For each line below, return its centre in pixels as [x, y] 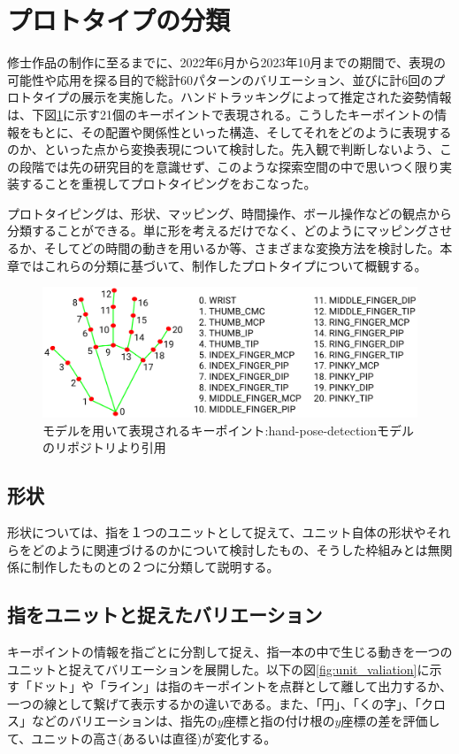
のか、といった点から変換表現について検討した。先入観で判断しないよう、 [224, 149]
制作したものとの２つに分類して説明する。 [155, 567]
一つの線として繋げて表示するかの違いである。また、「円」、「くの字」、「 [214, 703]
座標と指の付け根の [279, 721]
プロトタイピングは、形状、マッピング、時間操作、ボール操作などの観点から [230, 213]
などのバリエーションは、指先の [124, 721]
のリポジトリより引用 [104, 447]
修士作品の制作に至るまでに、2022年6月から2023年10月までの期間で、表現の [227, 62]
